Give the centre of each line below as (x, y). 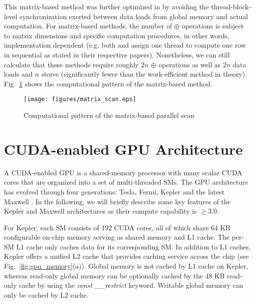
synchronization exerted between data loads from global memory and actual (134, 16)
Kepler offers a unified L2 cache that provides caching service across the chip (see (127, 256)
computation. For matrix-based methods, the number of (88, 26)
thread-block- (231, 6)
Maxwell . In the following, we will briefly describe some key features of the (117, 201)
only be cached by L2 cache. (46, 294)
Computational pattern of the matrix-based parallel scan (109, 115)
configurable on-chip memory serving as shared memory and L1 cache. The (117, 237)
